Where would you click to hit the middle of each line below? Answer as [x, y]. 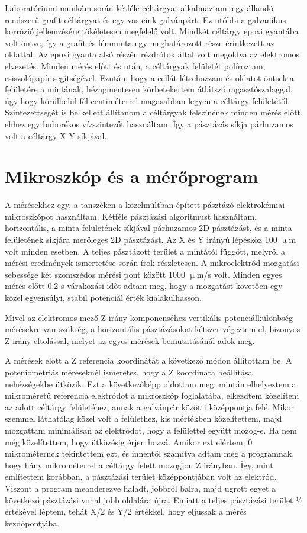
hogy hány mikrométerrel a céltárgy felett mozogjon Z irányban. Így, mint [139, 465]
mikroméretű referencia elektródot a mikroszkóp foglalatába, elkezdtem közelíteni [152, 395]
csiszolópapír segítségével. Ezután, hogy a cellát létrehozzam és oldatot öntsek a [149, 77]
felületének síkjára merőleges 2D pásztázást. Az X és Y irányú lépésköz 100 [141, 240]
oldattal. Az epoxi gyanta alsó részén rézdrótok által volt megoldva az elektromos [152, 54]
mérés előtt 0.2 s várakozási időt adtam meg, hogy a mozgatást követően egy [144, 286]
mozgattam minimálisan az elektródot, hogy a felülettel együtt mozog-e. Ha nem [151, 430]
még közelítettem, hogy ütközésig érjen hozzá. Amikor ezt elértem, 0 [129, 442]
